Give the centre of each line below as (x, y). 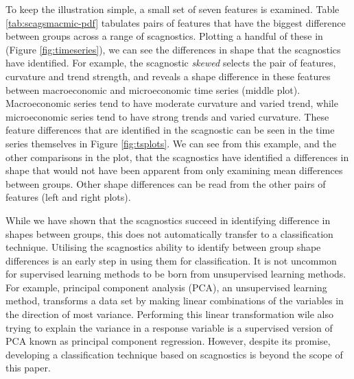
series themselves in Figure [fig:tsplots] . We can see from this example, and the (171, 143)
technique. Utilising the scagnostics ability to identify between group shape (163, 247)
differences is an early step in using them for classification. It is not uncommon (171, 260)
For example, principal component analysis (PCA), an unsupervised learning (166, 287)
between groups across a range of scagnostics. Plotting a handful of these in (164, 36)
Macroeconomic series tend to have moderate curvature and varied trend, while (172, 103)
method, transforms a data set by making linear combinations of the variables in (175, 301)
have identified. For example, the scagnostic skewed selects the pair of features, (171, 63)
